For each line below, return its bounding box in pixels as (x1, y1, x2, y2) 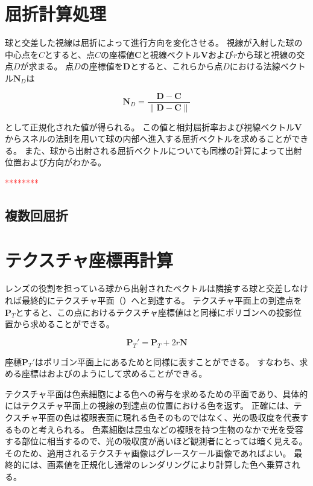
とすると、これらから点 (130, 60, 223, 72)
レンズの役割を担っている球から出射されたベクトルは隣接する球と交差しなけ (5, 282, 309, 295)
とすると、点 (45, 48, 95, 60)
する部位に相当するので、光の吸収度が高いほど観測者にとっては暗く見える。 (5, 435, 308, 447)
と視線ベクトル (141, 48, 201, 60)
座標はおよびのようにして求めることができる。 (21, 367, 207, 380)
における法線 (229, 60, 280, 72)
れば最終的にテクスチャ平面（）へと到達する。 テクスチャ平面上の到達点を (5, 294, 302, 307)
